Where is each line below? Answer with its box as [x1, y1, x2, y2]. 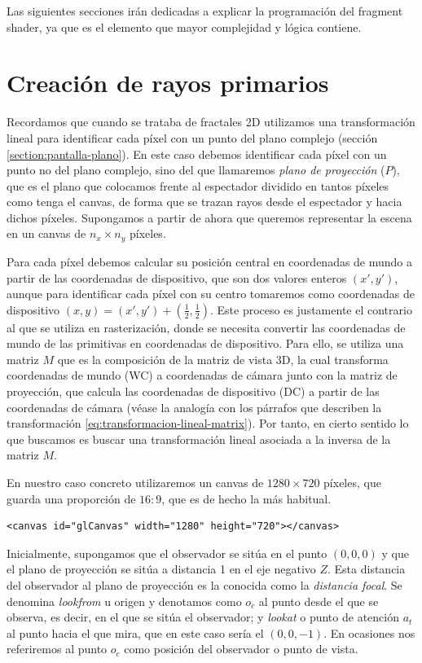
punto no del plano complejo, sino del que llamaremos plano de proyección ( [7, 161, 385, 178]
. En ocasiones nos [323, 624, 415, 641]
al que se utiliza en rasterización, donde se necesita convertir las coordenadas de [7, 318, 406, 336]
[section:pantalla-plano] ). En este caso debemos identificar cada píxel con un [7, 145, 387, 162]
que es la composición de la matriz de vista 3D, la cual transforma [57, 350, 389, 367]
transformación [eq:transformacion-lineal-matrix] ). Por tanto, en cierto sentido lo [7, 415, 409, 432]
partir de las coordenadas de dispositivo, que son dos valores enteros [7, 269, 347, 286]
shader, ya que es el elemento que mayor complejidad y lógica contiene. [7, 18, 362, 35]
